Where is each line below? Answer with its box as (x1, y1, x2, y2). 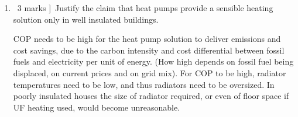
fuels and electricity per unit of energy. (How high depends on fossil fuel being (13, 55, 294, 68)
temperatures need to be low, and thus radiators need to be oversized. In (13, 78, 275, 90)
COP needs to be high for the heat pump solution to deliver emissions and (13, 33, 281, 45)
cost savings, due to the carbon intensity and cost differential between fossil (13, 44, 285, 56)
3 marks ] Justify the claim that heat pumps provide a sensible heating (17, 2, 273, 13)
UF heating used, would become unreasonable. (13, 101, 180, 113)
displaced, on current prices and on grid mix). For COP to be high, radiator (13, 66, 286, 79)
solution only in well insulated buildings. (13, 13, 159, 25)
